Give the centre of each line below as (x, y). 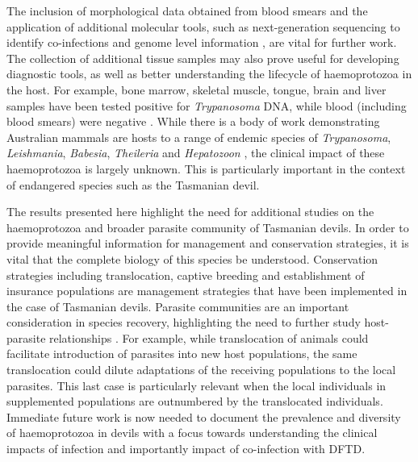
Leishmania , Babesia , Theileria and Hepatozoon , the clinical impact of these (196, 153)
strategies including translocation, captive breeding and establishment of (186, 275)
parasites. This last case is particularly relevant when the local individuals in (196, 385)
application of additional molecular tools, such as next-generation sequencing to (203, 26)
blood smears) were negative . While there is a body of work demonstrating (193, 121)
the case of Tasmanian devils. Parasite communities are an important (178, 306)
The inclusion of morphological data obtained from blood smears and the (187, 10)
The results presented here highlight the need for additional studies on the (190, 212)
